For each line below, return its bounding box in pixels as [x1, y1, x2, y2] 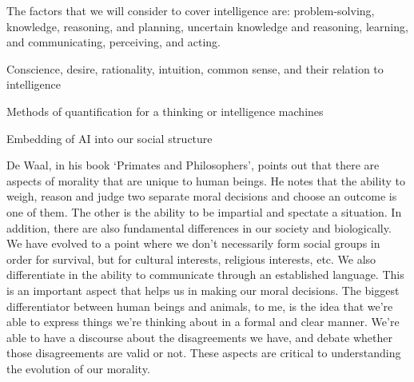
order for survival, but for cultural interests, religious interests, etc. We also [6, 250, 376, 267]
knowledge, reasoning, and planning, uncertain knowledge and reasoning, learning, [6, 18, 408, 34]
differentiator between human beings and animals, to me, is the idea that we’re [6, 297, 393, 314]
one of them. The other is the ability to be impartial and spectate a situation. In [6, 203, 402, 220]
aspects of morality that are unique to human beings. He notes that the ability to [6, 172, 405, 189]
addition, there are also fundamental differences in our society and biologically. [6, 219, 392, 236]
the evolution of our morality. [6, 360, 150, 376]
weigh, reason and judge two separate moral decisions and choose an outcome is [6, 188, 397, 205]
